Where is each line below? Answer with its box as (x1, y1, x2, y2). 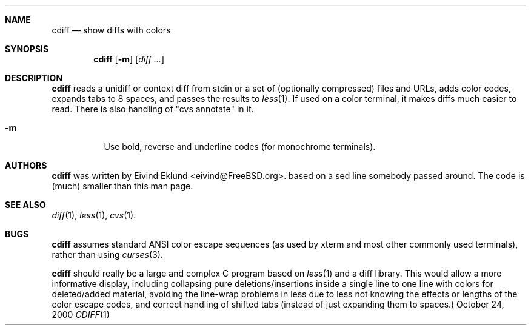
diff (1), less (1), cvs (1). (52, 210, 136, 220)
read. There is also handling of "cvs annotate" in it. (52, 104, 254, 114)
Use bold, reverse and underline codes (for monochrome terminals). (104, 141, 376, 152)
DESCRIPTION (5, 73, 63, 83)
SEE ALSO (5, 200, 46, 210)
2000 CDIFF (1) (52, 309, 110, 320)
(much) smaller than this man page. (52, 181, 193, 191)
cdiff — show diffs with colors (52, 25, 171, 35)
